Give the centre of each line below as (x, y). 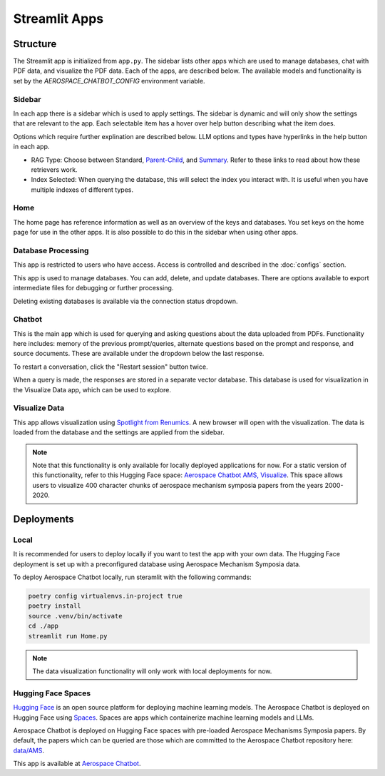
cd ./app (43, 626)
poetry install (55, 606)
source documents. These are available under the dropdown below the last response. (139, 354)
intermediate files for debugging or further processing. (93, 288)
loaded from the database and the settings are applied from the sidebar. (119, 432)
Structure (35, 44)
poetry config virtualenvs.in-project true (106, 596)
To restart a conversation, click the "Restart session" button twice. (111, 367)
